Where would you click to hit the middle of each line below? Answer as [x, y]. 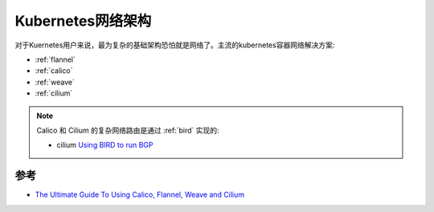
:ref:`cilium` [54, 93]
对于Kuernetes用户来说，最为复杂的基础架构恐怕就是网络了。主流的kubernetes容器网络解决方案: [175, 45]
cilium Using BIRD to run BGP [105, 145]
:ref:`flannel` [55, 59]
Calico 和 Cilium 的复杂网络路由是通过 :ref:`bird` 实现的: [128, 130]
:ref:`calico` [54, 71]
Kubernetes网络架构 [83, 21]
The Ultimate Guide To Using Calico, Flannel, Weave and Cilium [140, 195]
